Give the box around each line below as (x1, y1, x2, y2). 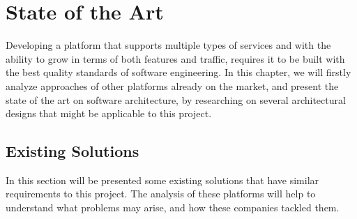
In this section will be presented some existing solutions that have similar (6, 172, 319, 187)
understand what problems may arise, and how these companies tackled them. (6, 200, 340, 215)
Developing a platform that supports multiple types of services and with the (6, 38, 331, 52)
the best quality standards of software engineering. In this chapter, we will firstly (6, 65, 351, 80)
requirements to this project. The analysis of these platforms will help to (6, 186, 316, 201)
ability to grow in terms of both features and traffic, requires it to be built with (6, 51, 345, 66)
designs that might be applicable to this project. (6, 106, 212, 121)
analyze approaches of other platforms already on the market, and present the (6, 78, 339, 93)
